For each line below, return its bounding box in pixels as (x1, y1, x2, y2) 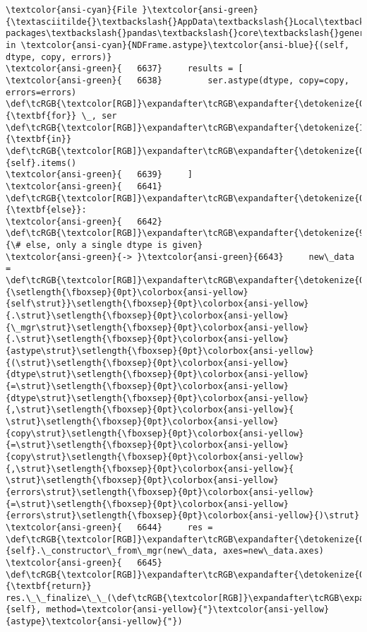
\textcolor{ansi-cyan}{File (6, 5, 138, 15)
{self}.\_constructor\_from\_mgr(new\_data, (6, 546, 218, 556)
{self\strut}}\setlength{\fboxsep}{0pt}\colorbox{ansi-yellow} (6, 299, 309, 309)
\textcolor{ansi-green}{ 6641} (6, 181, 162, 191)
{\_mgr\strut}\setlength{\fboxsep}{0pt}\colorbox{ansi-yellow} (6, 322, 309, 333)
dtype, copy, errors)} (6, 52, 112, 62)
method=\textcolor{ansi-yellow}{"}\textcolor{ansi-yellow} (46, 604, 330, 615)
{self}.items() (6, 157, 77, 168)
